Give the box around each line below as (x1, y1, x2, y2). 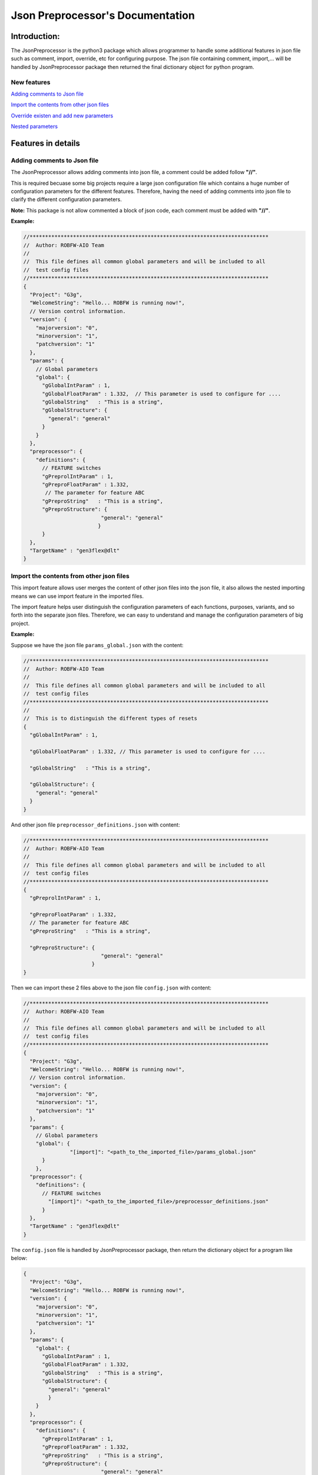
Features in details (11, 138, 81, 148)
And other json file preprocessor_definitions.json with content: (11, 821, 180, 828)
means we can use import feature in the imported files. (11, 592, 144, 599)
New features (11, 78, 51, 86)
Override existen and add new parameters (11, 112, 114, 119)
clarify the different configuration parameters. (11, 196, 122, 203)
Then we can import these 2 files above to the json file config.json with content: (11, 984, 212, 991)
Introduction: (11, 31, 60, 41)
